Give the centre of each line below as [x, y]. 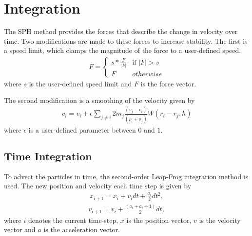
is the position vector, [159, 220]
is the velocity [220, 220]
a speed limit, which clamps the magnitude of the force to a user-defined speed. [123, 50]
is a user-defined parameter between [82, 129]
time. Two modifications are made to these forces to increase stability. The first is [126, 41]
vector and [20, 229]
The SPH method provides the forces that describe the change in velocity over [121, 31]
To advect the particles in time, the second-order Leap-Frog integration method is [126, 176]
